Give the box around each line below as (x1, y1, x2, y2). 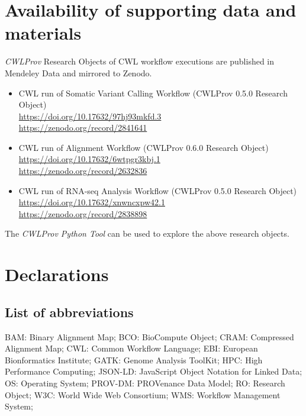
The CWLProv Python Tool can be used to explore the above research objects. (5, 227, 289, 240)
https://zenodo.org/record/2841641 (18, 121, 147, 134)
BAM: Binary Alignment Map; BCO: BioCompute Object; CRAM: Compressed (5, 330, 294, 343)
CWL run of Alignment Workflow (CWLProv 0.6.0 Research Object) (18, 141, 269, 153)
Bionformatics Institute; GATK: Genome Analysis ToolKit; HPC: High (5, 353, 263, 366)
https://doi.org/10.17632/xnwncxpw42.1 (18, 196, 165, 208)
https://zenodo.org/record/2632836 (18, 165, 147, 177)
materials (5, 21, 82, 45)
